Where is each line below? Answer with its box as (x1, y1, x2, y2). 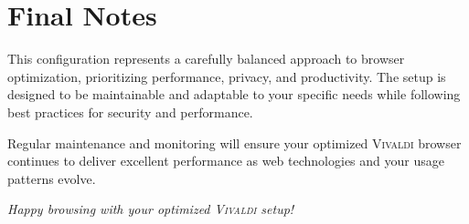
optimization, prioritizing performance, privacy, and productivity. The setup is (7, 66, 446, 86)
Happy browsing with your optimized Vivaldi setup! (7, 199, 294, 219)
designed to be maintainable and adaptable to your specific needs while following (7, 85, 461, 104)
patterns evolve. (7, 168, 96, 188)
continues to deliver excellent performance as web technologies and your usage (7, 151, 444, 170)
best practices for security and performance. (7, 102, 253, 121)
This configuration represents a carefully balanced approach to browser (7, 49, 405, 68)
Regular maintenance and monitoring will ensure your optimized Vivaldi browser (7, 133, 462, 152)
